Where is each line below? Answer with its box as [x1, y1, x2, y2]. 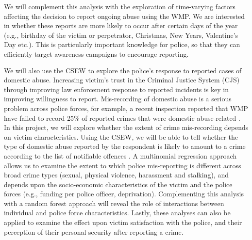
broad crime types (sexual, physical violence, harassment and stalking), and [4, 170, 229, 180]
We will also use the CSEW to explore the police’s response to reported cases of [4, 65, 242, 75]
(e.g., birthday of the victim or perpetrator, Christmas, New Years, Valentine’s [4, 30, 238, 40]
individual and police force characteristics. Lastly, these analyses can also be [4, 208, 231, 218]
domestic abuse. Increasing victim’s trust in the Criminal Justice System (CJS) [4, 75, 240, 85]
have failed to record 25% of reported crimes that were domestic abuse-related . [4, 112, 240, 123]
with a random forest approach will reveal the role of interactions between [4, 198, 224, 208]
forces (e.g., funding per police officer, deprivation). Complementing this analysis [4, 189, 244, 199]
